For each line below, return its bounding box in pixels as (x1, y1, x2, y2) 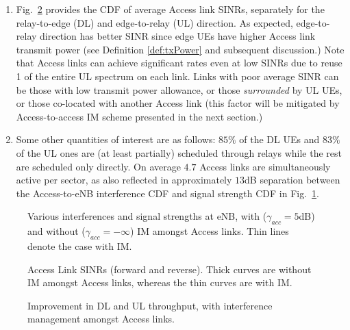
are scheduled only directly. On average (16, 159, 181, 173)
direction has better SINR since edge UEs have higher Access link (40, 29, 316, 43)
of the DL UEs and (239, 132, 320, 147)
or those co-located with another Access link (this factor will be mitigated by (16, 96, 340, 110)
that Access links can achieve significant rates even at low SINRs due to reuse (16, 55, 342, 70)
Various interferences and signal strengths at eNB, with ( (27, 209, 267, 223)
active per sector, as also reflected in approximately (16, 173, 232, 187)
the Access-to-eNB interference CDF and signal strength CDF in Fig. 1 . (16, 186, 319, 200)
